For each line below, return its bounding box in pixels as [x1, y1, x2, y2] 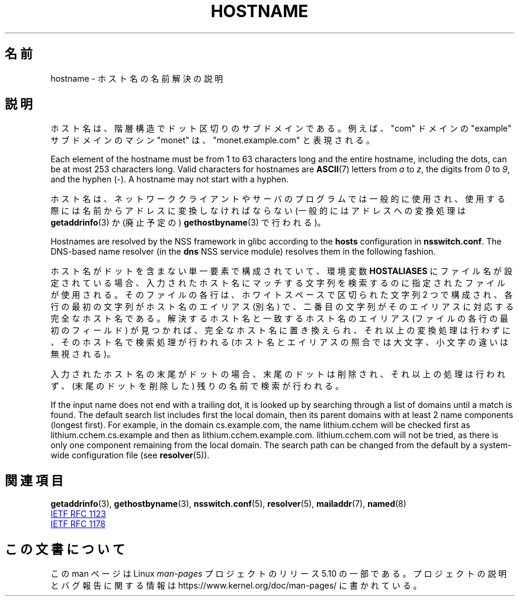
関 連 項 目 [5, 473, 63, 488]
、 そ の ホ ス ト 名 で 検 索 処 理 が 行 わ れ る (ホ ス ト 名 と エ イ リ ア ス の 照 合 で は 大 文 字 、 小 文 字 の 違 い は [50, 337, 508, 348]
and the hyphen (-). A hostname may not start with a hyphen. [50, 174, 289, 185]
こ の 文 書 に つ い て [5, 541, 125, 557]
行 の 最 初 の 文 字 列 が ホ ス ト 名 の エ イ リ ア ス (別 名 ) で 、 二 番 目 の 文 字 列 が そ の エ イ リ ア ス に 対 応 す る [50, 301, 514, 312]
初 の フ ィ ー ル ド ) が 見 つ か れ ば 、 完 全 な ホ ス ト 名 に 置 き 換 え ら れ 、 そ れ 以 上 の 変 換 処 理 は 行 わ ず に [50, 325, 511, 336]
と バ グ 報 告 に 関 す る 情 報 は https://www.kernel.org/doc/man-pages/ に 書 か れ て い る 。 [50, 580, 422, 591]
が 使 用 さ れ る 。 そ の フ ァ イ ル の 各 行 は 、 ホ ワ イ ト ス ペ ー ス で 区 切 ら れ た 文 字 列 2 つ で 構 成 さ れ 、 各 [50, 290, 513, 300]
